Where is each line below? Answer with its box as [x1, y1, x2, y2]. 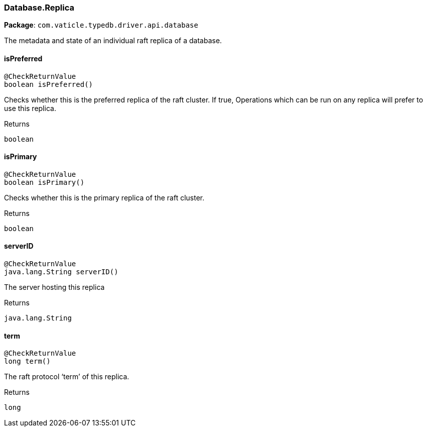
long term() [4, 357, 51, 366]
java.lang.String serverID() [4, 268, 118, 276]
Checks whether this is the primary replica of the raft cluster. [4, 193, 205, 202]
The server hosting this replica [4, 283, 105, 292]
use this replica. [4, 103, 56, 113]
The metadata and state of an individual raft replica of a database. [4, 36, 222, 45]
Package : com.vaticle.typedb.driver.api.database [4, 21, 198, 30]
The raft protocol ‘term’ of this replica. [4, 372, 129, 381]
